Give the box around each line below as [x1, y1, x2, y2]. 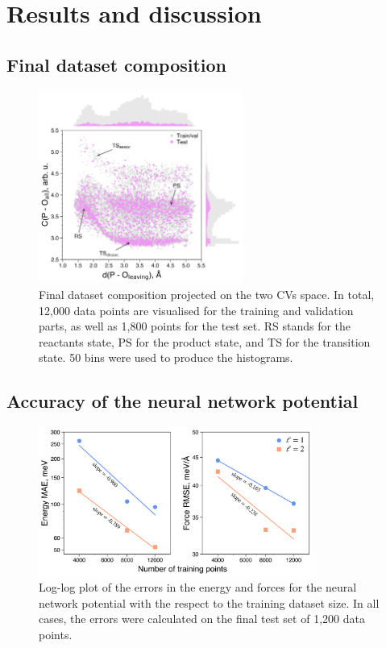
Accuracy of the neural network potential [6, 388, 359, 413]
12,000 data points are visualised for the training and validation [39, 301, 354, 318]
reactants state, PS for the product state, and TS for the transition [39, 333, 371, 350]
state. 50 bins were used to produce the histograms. [39, 349, 293, 366]
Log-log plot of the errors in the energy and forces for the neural [39, 579, 357, 596]
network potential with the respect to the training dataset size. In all [39, 594, 380, 611]
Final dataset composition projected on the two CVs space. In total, [39, 285, 375, 302]
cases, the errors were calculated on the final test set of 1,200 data [39, 610, 365, 627]
